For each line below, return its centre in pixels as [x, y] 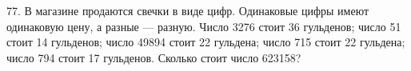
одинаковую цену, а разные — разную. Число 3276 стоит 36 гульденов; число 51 [204, 26]
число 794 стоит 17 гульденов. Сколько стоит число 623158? [154, 57]
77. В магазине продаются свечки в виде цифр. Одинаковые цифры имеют [188, 10]
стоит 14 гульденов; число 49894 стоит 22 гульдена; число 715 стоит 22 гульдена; [206, 42]
